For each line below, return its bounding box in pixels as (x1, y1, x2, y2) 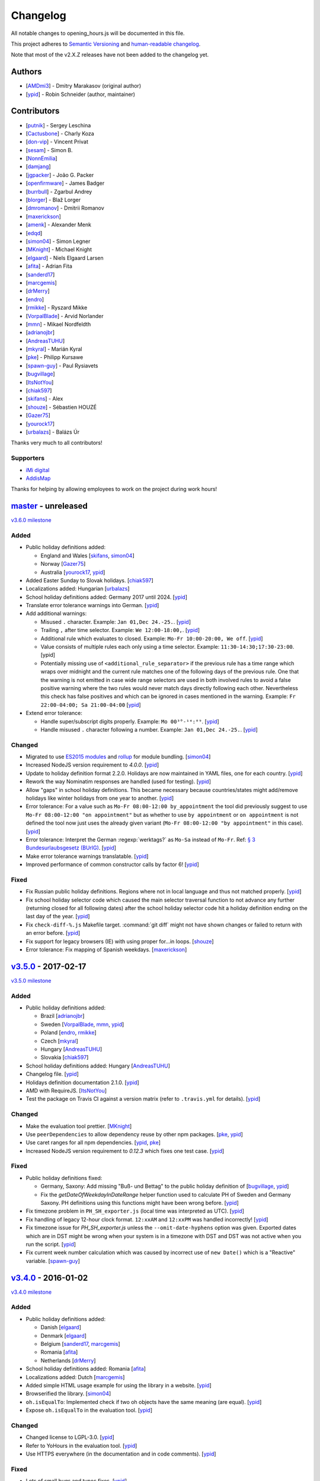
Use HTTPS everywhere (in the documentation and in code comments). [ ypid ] (25, 1450, 216, 1457)
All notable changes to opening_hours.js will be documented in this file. (11, 30, 185, 37)
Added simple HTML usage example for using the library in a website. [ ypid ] (25, 1381, 212, 1389)
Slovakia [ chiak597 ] (40, 1054, 89, 1061)
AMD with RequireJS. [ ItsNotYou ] (25, 1087, 107, 1094)
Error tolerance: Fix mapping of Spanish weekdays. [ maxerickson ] (25, 946, 187, 953)
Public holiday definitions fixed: (25, 1174, 103, 1181)
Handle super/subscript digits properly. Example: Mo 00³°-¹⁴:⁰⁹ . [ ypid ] (40, 717, 219, 725)
